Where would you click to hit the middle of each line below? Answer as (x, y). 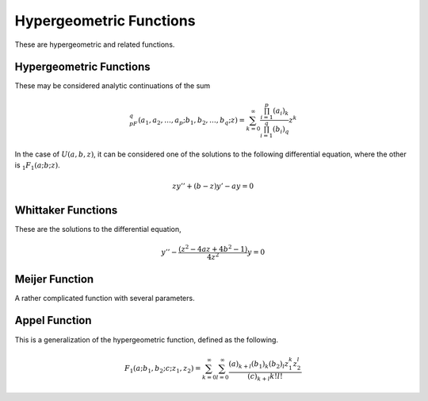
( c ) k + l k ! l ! (265, 377)
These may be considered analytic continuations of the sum (113, 86)
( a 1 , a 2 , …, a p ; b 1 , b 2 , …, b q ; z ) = (191, 121)
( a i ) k (281, 111)
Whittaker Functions (66, 210)
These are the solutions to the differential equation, (98, 229)
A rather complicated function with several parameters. (105, 298)
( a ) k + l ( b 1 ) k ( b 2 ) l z (259, 364)
